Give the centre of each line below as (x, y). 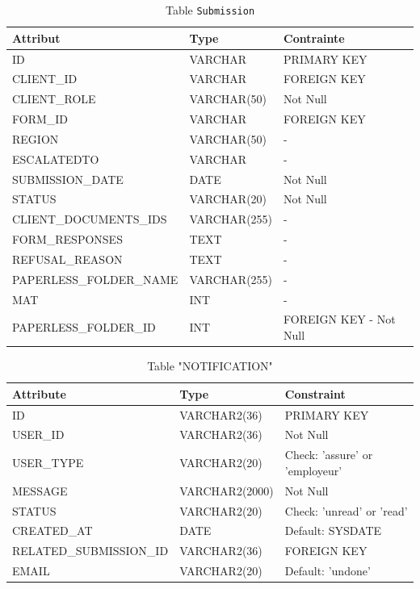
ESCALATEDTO (56, 159)
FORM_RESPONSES (67, 239)
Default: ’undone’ (328, 571)
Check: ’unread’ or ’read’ (346, 510)
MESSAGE (40, 490)
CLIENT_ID (45, 79)
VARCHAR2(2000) (227, 490)
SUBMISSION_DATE (68, 179)
